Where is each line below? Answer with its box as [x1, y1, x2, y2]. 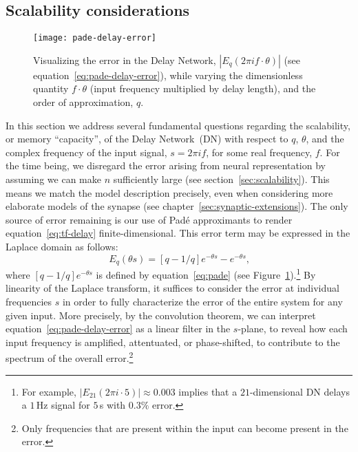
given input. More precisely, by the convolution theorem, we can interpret [6, 308, 316, 322]
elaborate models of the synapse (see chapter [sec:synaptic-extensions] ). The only [6, 199, 348, 213]
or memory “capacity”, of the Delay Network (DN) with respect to [6, 131, 288, 146]
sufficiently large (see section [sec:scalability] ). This [113, 172, 330, 186]
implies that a [178, 384, 238, 398]
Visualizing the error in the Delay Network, [33, 52, 216, 67]
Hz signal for [36, 398, 90, 412]
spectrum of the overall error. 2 [6, 349, 134, 365]
